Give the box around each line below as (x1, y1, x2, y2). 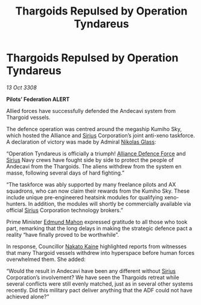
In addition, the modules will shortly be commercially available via (28, 200, 191, 207)
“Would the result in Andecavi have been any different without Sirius (6, 267, 176, 274)
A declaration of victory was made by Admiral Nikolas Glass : (6, 138, 156, 146)
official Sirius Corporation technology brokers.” (6, 207, 124, 214)
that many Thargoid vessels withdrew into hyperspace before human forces (6, 249, 195, 256)
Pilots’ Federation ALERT (6, 95, 70, 103)
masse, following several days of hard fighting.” (6, 169, 125, 176)
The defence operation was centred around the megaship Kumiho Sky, (6, 125, 182, 132)
